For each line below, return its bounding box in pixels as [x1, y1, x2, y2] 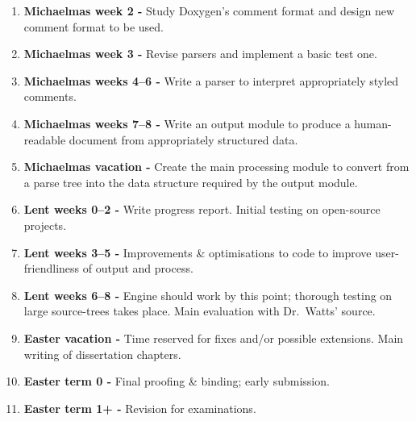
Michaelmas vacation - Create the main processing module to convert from [23, 158, 410, 175]
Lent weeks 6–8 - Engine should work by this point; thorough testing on [23, 286, 393, 303]
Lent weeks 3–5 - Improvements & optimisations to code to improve [23, 244, 372, 261]
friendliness [23, 260, 80, 277]
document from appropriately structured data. [69, 131, 298, 148]
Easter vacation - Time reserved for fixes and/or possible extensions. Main [23, 329, 404, 346]
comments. [23, 88, 77, 105]
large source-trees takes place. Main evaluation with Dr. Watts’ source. [23, 302, 376, 319]
